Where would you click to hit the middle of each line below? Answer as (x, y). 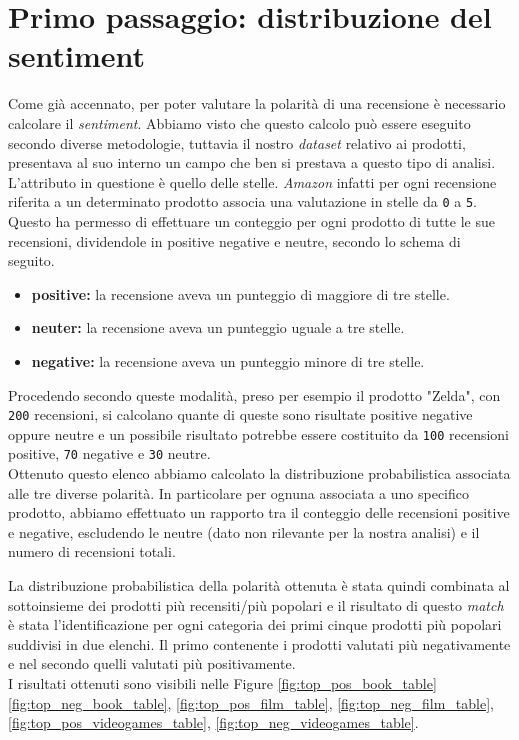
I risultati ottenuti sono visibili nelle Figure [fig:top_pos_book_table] (222, 683)
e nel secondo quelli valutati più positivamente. (152, 663)
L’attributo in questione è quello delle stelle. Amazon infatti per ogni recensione (252, 181)
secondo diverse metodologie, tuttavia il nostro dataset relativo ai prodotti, (237, 142)
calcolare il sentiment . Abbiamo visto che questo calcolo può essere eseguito (239, 122)
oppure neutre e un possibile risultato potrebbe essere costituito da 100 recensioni (258, 433)
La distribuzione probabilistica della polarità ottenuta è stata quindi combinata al (259, 585)
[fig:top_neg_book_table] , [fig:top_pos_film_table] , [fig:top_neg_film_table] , (251, 702)
